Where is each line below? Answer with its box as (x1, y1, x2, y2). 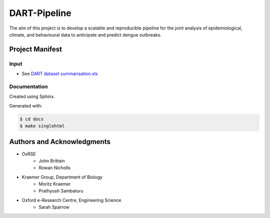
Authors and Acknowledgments (9, 137, 111, 146)
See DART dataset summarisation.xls (21, 70, 98, 77)
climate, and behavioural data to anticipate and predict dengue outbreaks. (9, 31, 162, 37)
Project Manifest (9, 45, 62, 53)
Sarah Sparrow (38, 204, 69, 210)
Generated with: (9, 102, 42, 108)
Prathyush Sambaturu (38, 188, 83, 194)
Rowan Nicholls (38, 165, 71, 171)
